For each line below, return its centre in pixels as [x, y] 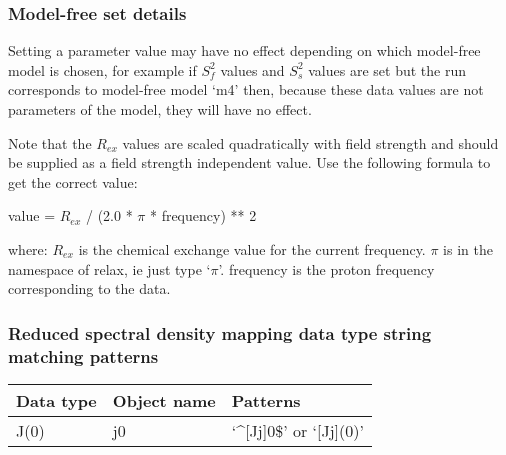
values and [252, 69]
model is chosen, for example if [102, 69]
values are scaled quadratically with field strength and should [310, 142]
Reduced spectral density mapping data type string [220, 332]
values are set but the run [387, 69]
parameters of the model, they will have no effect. [160, 109]
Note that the [50, 142]
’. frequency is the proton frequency [326, 268]
